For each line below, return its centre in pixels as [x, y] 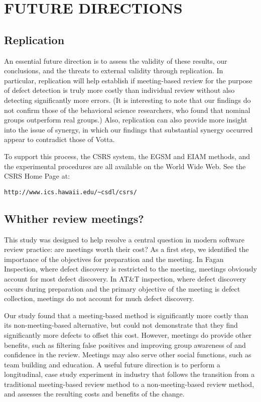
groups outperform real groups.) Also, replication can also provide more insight [126, 120]
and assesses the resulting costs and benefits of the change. [94, 394]
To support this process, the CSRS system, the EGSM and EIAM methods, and [127, 156]
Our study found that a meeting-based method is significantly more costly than [126, 315]
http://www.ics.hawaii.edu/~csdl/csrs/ [71, 192]
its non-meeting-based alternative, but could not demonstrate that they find [121, 325]
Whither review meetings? [74, 218]
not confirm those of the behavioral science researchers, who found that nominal [127, 110]
